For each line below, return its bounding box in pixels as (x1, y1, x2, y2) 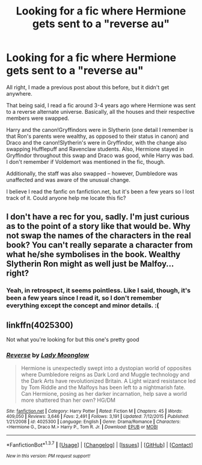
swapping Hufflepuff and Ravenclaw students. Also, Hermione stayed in (6, 145, 185, 152)
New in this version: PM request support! (6, 453, 91, 459)
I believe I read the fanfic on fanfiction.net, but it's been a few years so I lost (6, 188, 195, 195)
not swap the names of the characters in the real (6, 231, 191, 241)
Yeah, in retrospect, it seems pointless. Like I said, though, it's (6, 286, 191, 295)
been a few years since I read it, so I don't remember (6, 294, 162, 302)
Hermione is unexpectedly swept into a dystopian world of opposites (20, 364, 192, 372)
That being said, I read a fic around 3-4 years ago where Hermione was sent (6, 101, 196, 109)
